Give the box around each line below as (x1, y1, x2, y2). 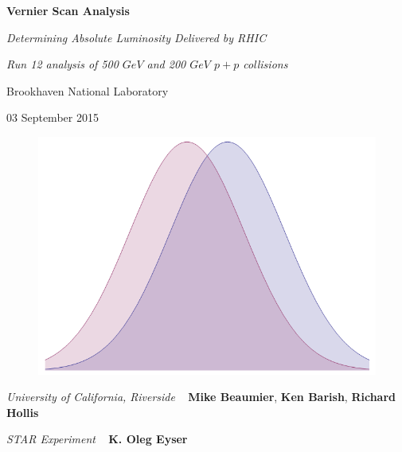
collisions (243, 56, 288, 72)
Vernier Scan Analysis (6, 2, 130, 18)
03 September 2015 (6, 109, 99, 126)
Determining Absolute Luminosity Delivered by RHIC (6, 29, 267, 45)
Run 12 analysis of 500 (6, 56, 119, 72)
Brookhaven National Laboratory (6, 82, 169, 99)
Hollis (6, 403, 39, 420)
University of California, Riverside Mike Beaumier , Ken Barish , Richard (6, 388, 396, 405)
